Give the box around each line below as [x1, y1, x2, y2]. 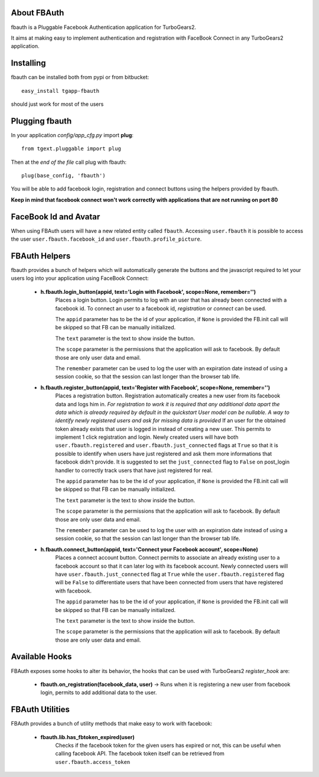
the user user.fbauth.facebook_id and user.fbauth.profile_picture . [11, 235, 202, 242]
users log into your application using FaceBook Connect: [11, 275, 149, 282]
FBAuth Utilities [11, 704, 70, 715]
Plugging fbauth [11, 116, 72, 126]
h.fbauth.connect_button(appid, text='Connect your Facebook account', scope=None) [40, 546, 258, 553]
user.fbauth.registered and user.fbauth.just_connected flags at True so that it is [55, 442, 279, 449]
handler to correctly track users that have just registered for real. [55, 467, 213, 474]
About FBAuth [11, 8, 64, 18]
